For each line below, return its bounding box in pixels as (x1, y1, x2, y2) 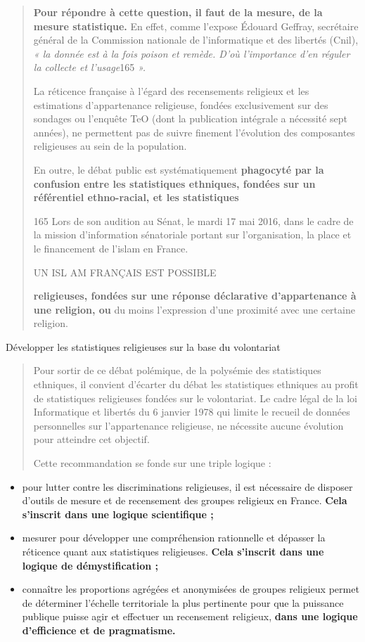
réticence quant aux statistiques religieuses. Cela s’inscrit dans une (22, 544, 324, 558)
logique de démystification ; (22, 558, 159, 572)
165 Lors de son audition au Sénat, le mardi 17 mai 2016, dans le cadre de (33, 213, 354, 228)
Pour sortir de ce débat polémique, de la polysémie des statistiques (33, 363, 321, 378)
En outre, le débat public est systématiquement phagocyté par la (33, 162, 324, 176)
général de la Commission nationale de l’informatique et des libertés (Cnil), (33, 32, 359, 47)
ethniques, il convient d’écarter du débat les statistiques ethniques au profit (33, 377, 359, 392)
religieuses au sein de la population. (33, 139, 187, 153)
